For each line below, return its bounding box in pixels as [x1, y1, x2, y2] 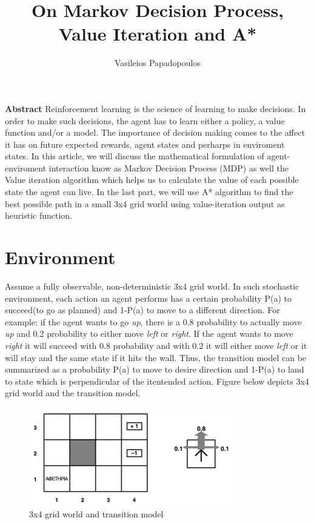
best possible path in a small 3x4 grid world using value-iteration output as [5, 197, 285, 210]
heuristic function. [5, 209, 72, 222]
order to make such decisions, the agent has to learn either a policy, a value [5, 114, 285, 127]
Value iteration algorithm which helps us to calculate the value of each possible [5, 173, 299, 186]
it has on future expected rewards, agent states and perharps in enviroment [5, 138, 285, 150]
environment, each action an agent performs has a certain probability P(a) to [5, 291, 292, 304]
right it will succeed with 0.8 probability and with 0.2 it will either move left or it [5, 339, 307, 351]
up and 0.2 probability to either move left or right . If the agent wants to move [5, 327, 293, 340]
